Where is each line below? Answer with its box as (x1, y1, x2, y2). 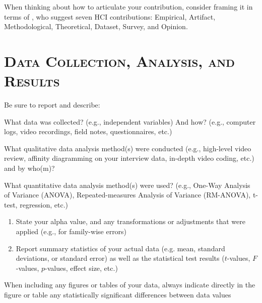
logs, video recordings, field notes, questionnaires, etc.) (4, 126, 172, 137)
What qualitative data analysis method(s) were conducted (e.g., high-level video (4, 143, 251, 153)
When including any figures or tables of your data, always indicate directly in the (4, 279, 255, 290)
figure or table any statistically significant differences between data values (4, 289, 231, 299)
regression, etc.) (20, 199, 69, 210)
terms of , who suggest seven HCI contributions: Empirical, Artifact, (4, 11, 216, 22)
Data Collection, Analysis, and (4, 50, 235, 71)
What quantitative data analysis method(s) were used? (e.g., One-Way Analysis (4, 179, 250, 190)
